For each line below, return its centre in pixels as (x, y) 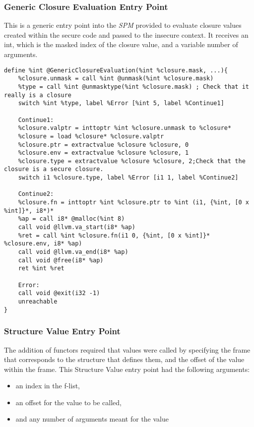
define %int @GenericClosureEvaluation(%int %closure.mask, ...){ (116, 70)
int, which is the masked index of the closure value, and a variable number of (121, 44)
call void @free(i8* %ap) (61, 260)
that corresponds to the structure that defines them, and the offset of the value (124, 359)
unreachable (38, 301)
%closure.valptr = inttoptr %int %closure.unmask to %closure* (125, 128)
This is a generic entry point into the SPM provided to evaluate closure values (123, 25)
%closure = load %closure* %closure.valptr (91, 136)
